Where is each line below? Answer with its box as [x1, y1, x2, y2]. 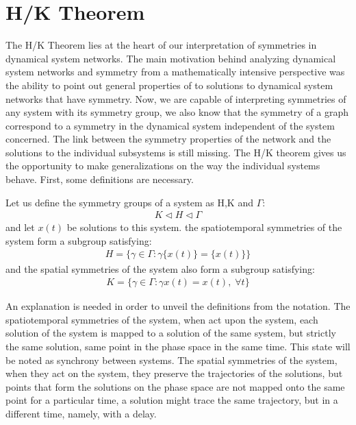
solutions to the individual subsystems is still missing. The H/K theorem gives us [5, 145, 346, 159]
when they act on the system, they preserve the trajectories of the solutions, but [5, 366, 343, 380]
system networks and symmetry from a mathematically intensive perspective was [5, 64, 345, 79]
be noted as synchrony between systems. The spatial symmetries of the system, [5, 352, 338, 367]
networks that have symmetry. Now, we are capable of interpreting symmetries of [5, 91, 346, 106]
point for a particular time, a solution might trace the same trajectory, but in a [5, 393, 338, 407]
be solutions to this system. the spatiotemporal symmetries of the [66, 220, 342, 234]
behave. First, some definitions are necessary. [5, 172, 194, 186]
